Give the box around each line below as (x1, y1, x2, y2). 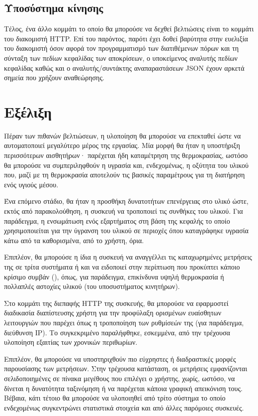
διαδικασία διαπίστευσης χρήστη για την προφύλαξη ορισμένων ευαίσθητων (4, 307, 222, 318)
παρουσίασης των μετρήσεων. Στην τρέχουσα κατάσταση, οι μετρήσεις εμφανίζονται (4, 363, 248, 374)
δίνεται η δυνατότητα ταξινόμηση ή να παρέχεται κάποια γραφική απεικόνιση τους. (4, 383, 243, 393)
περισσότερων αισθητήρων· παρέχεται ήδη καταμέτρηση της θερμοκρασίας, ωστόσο (4, 150, 248, 160)
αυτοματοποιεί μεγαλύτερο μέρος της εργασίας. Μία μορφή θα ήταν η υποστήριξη (4, 140, 240, 150)
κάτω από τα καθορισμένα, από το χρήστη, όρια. (4, 235, 144, 245)
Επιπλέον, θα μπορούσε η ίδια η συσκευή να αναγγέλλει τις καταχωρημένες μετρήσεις (4, 252, 252, 262)
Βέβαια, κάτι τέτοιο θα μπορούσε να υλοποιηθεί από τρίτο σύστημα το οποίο (4, 393, 226, 403)
